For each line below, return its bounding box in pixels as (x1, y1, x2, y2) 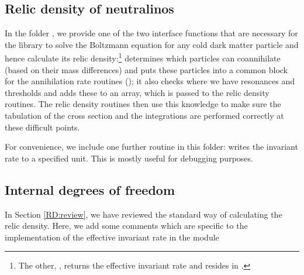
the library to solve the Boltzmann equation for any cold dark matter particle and (5, 38, 299, 50)
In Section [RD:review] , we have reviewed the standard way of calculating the (5, 208, 282, 220)
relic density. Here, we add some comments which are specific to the (5, 219, 248, 232)
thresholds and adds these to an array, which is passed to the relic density (5, 86, 270, 98)
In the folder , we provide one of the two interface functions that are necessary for (5, 27, 298, 39)
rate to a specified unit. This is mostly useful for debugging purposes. (5, 152, 253, 164)
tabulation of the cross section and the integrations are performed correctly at (5, 109, 284, 122)
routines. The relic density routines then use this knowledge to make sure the (5, 98, 281, 110)
